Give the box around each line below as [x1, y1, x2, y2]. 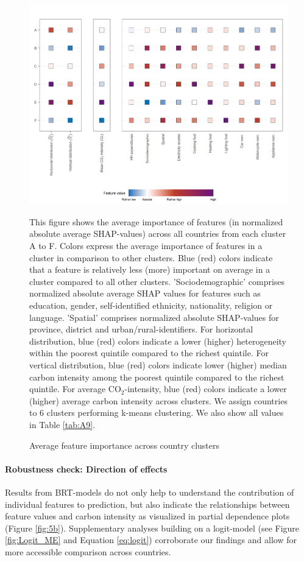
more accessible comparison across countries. [5, 545, 171, 558]
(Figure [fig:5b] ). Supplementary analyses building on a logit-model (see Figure [5, 521, 300, 534]
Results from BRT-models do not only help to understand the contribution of [5, 485, 294, 498]
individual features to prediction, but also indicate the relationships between [5, 497, 290, 510]
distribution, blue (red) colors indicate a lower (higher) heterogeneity [29, 334, 286, 347]
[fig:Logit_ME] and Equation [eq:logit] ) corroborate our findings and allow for [5, 533, 297, 546]
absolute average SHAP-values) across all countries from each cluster [29, 227, 286, 240]
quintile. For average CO [29, 382, 121, 395]
